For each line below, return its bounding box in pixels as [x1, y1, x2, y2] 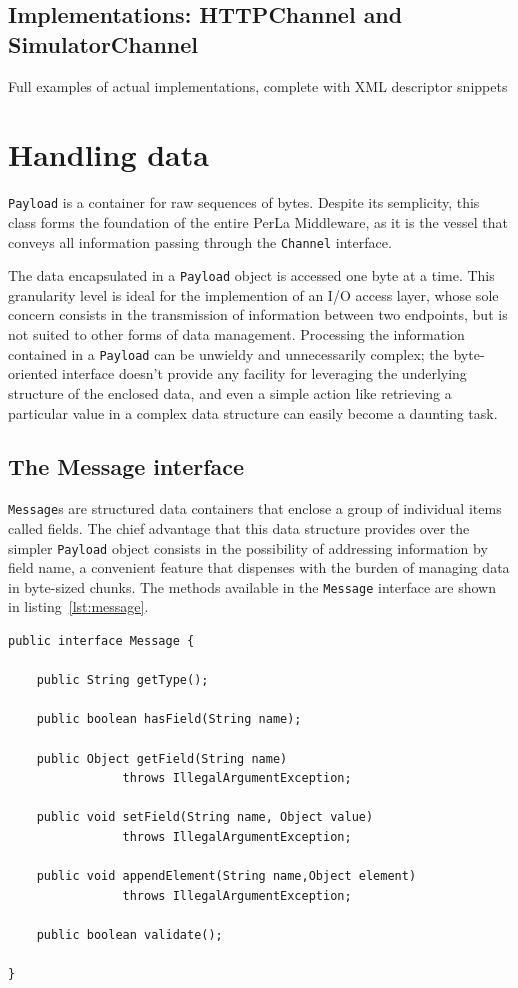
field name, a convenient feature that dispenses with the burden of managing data [8, 557, 510, 578]
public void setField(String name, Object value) [36, 810, 374, 825]
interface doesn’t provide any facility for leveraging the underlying [62, 363, 467, 384]
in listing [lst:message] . [8, 596, 149, 617]
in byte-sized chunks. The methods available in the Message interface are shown [8, 576, 496, 597]
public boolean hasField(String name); [36, 712, 302, 727]
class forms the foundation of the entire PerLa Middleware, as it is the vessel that [8, 211, 508, 232]
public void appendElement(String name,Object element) [36, 869, 417, 884]
